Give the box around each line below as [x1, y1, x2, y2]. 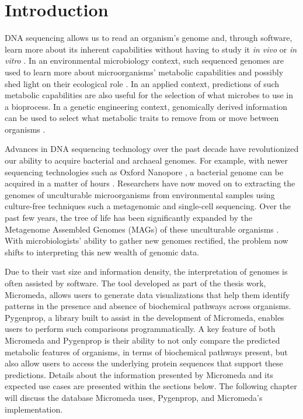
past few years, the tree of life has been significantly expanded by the [5, 212, 252, 224]
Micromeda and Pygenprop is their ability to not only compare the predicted [5, 334, 280, 346]
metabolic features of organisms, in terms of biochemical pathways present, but [5, 345, 288, 358]
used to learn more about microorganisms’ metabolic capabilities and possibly [5, 65, 284, 78]
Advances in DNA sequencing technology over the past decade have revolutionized [5, 143, 299, 155]
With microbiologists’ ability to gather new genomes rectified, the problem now [5, 234, 288, 247]
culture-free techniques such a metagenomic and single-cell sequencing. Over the [5, 200, 291, 212]
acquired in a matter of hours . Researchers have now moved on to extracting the [5, 177, 295, 189]
